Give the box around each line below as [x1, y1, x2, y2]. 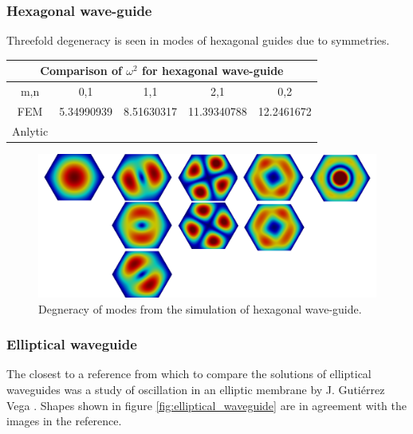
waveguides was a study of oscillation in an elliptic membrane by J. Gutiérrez [6, 381, 385, 398]
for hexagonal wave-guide [142, 62, 284, 79]
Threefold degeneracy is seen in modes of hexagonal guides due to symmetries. [6, 32, 390, 49]
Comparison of [40, 62, 122, 79]
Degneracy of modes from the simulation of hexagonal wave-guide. [38, 300, 362, 317]
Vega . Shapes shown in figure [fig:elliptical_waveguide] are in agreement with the [6, 397, 407, 413]
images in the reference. [6, 412, 122, 429]
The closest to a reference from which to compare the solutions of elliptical [6, 365, 372, 382]
